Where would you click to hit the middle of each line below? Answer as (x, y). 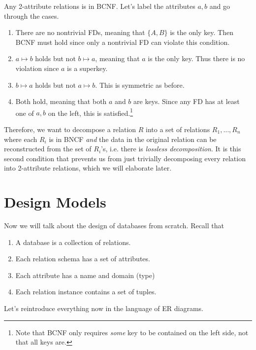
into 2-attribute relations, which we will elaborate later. (88, 168)
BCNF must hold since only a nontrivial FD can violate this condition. (123, 42)
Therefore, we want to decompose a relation (70, 129)
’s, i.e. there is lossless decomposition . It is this (171, 149)
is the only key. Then (202, 32)
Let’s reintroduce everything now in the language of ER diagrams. (104, 308)
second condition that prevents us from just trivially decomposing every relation (125, 158)
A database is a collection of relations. (73, 242)
